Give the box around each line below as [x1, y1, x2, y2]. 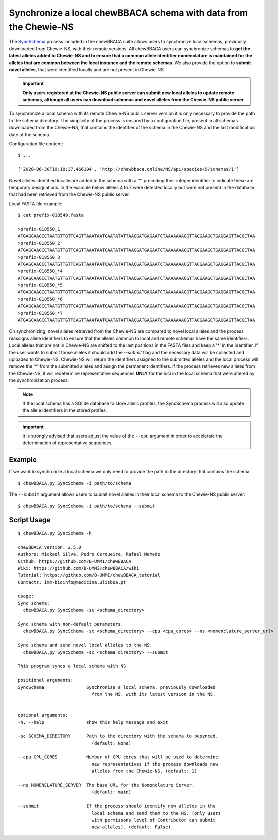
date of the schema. [9, 131, 51, 137]
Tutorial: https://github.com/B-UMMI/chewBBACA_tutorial [18, 572, 161, 578]
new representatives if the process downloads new [91, 761, 218, 767]
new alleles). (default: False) [91, 824, 171, 830]
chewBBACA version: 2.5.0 [18, 544, 82, 550]
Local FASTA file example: [9, 200, 63, 207]
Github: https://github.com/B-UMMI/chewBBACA [18, 558, 132, 564]
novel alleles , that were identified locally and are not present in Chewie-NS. [9, 66, 165, 72]
